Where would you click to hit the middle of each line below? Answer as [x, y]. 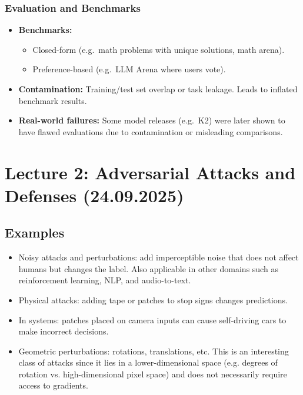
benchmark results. [53, 100]
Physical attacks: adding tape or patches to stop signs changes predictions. [153, 299]
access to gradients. [53, 385]
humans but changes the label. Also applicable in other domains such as [148, 268]
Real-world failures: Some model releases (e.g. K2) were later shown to [152, 120]
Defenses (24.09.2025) [94, 195]
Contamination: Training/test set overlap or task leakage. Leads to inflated [158, 89]
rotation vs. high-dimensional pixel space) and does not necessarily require [153, 374]
